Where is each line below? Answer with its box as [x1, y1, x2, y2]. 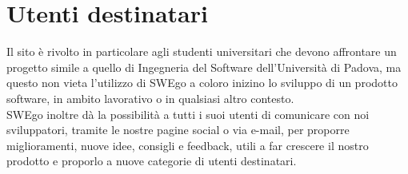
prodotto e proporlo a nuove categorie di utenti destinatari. [6, 152, 297, 169]
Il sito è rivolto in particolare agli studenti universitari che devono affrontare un [6, 43, 397, 60]
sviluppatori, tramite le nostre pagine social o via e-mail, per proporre [6, 121, 350, 138]
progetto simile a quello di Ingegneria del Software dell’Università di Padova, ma [6, 58, 402, 75]
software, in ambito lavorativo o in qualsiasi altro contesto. [6, 89, 294, 106]
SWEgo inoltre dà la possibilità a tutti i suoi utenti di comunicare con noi [6, 105, 370, 122]
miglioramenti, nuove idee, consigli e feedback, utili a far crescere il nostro [6, 136, 369, 153]
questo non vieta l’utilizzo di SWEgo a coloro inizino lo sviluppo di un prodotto [6, 74, 398, 91]
